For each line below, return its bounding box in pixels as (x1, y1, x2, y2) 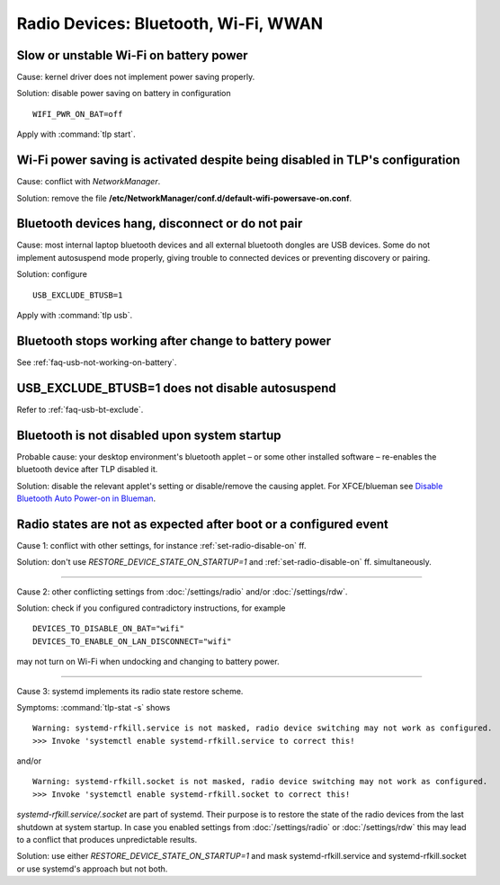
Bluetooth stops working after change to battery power (16, 333, 332, 348)
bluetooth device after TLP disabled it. (16, 464, 158, 475)
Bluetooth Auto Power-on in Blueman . (16, 493, 156, 504)
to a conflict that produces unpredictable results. (16, 835, 198, 845)
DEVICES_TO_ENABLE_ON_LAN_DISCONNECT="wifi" (32, 636, 233, 647)
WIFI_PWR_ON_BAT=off (32, 109, 123, 119)
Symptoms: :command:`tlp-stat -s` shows (16, 702, 171, 712)
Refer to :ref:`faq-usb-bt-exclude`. (16, 404, 144, 415)
